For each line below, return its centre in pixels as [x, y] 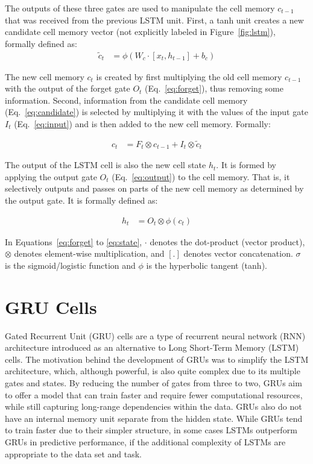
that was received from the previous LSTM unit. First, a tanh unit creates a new [154, 20]
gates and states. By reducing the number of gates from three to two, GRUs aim [153, 382]
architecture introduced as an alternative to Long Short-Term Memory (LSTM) [152, 347]
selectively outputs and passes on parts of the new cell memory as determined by [154, 188]
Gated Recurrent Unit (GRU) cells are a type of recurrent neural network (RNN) [155, 335]
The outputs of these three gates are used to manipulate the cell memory [140, 8]
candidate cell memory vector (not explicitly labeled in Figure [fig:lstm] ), [140, 32]
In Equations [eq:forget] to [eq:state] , [74, 241]
